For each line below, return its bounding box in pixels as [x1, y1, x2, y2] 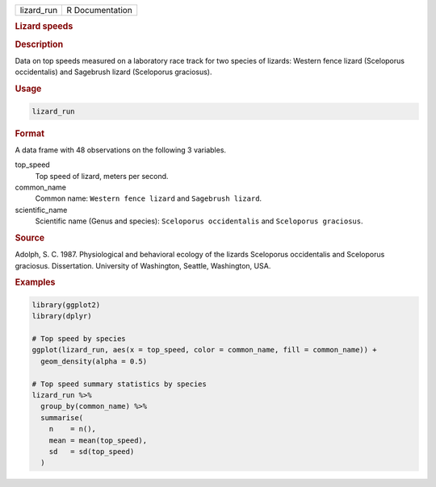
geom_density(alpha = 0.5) [40, 356, 148, 366]
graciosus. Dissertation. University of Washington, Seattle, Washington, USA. [15, 260, 271, 270]
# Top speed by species [31, 335, 127, 343]
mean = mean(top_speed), [48, 435, 148, 445]
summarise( [40, 413, 84, 422]
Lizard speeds [15, 21, 73, 32]
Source [15, 232, 45, 243]
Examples [15, 277, 56, 288]
